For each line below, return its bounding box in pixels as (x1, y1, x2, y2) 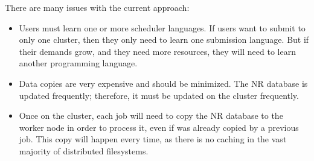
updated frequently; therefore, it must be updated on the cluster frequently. (19, 89, 299, 101)
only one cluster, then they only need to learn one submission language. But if (19, 33, 309, 46)
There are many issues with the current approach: (5, 1, 190, 13)
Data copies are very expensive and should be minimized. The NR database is (19, 77, 308, 89)
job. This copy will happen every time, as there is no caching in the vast (19, 133, 287, 145)
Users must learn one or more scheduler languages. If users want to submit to (19, 21, 306, 34)
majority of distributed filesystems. (19, 144, 149, 157)
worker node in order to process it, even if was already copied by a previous (19, 121, 299, 133)
